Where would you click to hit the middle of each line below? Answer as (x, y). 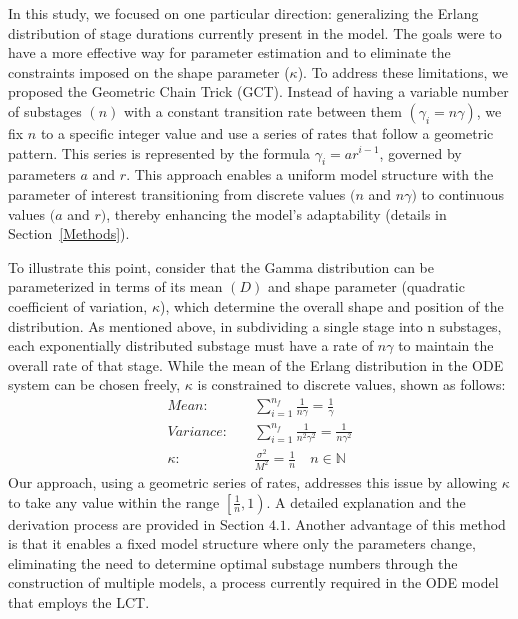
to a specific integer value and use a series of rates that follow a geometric (267, 132)
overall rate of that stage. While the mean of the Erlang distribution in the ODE (256, 364)
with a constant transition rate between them (262, 110)
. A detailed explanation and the (366, 501)
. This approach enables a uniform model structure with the (310, 174)
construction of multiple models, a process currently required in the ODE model (253, 582)
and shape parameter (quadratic (366, 286)
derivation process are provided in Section (136, 523)
